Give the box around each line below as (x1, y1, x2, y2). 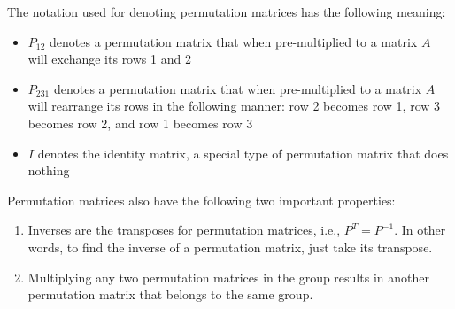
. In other (394, 220, 446, 239)
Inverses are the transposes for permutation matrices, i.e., (27, 220, 341, 239)
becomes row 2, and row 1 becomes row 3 (27, 113, 253, 132)
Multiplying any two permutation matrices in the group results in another (27, 267, 429, 286)
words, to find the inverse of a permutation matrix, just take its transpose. (27, 237, 433, 256)
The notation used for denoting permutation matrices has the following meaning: (7, 3, 446, 20)
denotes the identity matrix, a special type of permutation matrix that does (37, 143, 449, 162)
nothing (27, 161, 70, 180)
